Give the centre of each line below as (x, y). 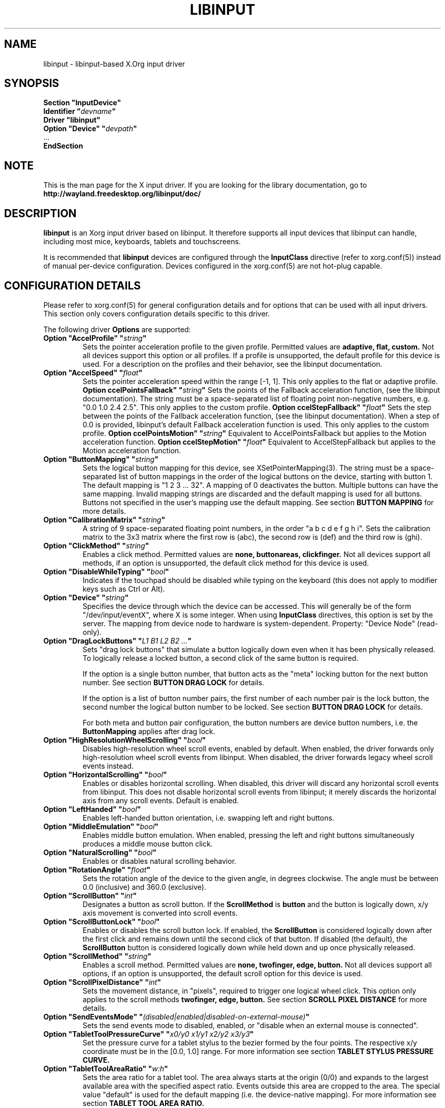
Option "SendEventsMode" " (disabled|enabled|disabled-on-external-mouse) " (177, 1016)
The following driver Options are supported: (117, 329)
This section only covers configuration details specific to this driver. (157, 313)
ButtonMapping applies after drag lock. (149, 731)
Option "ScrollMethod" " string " (98, 956)
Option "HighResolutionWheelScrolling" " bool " (125, 740)
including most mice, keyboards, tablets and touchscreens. (142, 242)
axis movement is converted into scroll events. (160, 913)
